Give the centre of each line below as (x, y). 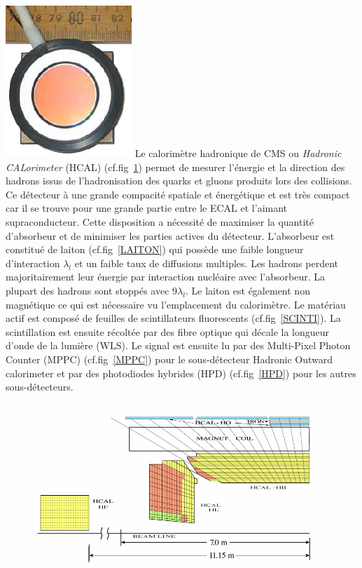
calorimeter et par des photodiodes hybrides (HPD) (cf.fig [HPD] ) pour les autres (181, 373)
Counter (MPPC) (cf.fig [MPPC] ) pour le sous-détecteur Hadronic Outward (169, 359)
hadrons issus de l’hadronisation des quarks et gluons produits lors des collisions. (179, 181)
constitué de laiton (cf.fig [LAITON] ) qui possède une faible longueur (155, 249)
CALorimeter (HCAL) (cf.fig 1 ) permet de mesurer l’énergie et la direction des (175, 167)
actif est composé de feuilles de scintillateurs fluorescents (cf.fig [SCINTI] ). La (173, 318)
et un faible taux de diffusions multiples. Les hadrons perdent (207, 263)
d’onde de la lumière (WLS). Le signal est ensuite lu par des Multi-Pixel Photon (178, 345)
